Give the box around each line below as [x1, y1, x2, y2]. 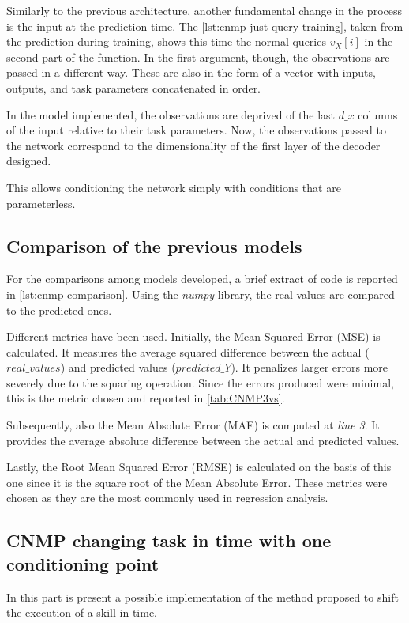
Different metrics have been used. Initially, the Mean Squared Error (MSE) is [6, 328, 381, 345]
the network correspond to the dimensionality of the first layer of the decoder [6, 137, 381, 153]
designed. [6, 153, 51, 169]
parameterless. [6, 194, 76, 211]
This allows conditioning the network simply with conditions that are [6, 179, 341, 195]
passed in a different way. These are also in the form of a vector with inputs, [6, 64, 376, 81]
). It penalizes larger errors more [231, 359, 388, 376]
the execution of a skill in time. [6, 604, 158, 621]
